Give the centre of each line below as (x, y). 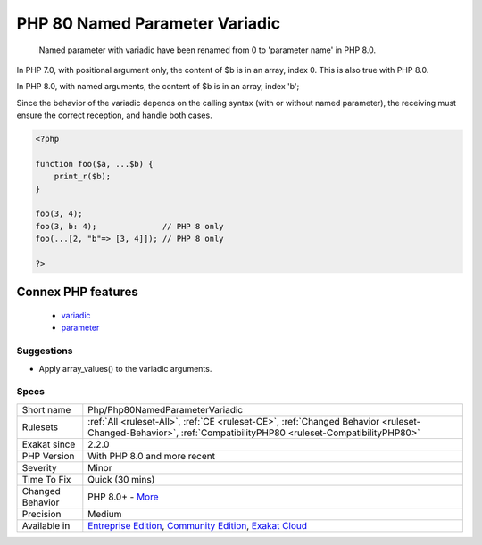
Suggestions (45, 351)
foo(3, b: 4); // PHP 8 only (129, 226)
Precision (42, 514)
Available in (46, 525)
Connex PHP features (77, 292)
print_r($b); (83, 177)
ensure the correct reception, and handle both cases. (115, 115)
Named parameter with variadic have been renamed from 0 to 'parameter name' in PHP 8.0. (208, 50)
